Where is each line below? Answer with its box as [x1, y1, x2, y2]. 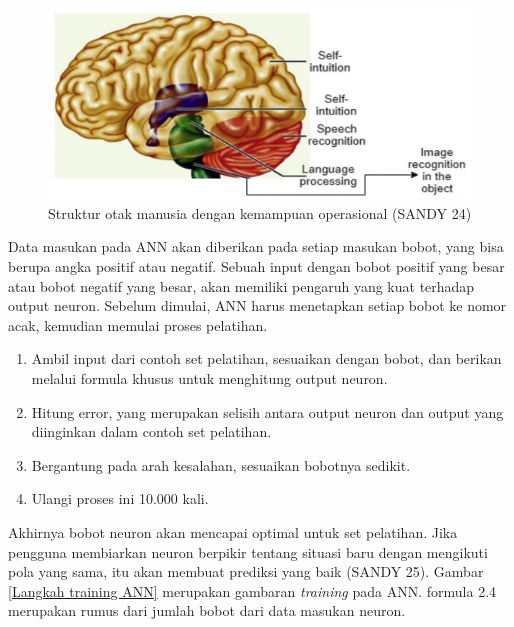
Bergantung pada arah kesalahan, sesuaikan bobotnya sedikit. [31, 454, 411, 475]
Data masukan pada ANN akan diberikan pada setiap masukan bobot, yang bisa [8, 236, 504, 257]
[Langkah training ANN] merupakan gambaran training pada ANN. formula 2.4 [8, 580, 497, 601]
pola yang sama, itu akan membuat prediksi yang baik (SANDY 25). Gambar [8, 561, 484, 582]
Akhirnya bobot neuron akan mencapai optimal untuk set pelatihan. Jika [8, 521, 458, 542]
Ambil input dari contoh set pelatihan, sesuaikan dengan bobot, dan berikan [31, 348, 502, 369]
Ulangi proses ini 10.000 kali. [31, 488, 209, 509]
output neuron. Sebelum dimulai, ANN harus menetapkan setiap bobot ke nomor [8, 295, 507, 316]
